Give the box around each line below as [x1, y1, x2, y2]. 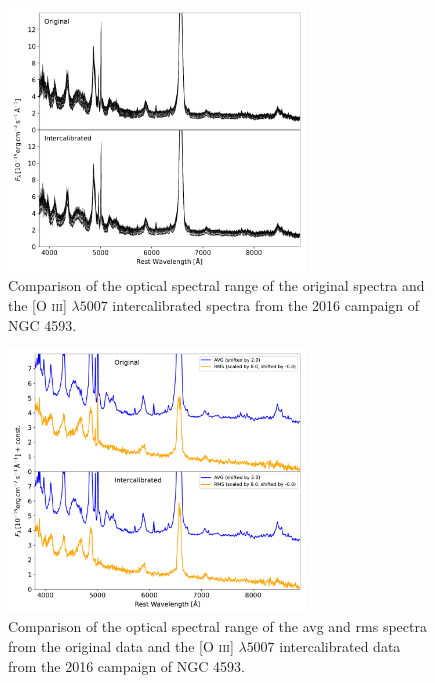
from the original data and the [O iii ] [8, 636, 234, 657]
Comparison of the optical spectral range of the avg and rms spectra [8, 616, 427, 637]
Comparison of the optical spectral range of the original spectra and [8, 275, 425, 296]
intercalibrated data [279, 636, 401, 657]
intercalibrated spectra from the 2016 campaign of [112, 294, 420, 315]
